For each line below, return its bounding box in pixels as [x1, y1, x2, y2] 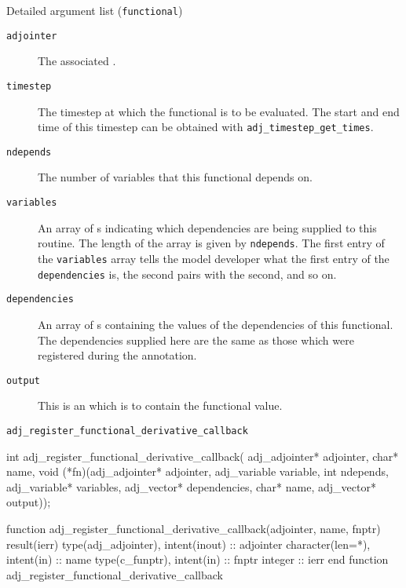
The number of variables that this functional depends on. [38, 169, 313, 185]
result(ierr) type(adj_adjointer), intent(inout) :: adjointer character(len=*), [6, 535, 371, 552]
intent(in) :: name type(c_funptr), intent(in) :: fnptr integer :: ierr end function [6, 551, 389, 568]
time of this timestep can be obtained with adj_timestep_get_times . [38, 119, 374, 135]
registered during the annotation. [38, 347, 197, 363]
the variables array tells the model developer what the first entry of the [38, 250, 390, 266]
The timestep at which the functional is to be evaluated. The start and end [38, 103, 400, 119]
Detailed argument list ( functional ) [6, 2, 183, 18]
